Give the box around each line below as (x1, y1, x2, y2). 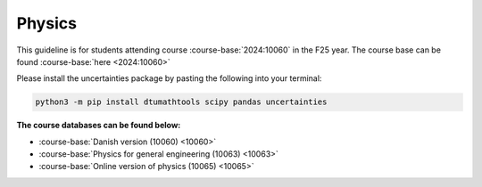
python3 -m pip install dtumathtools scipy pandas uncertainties (35, 97, 328, 107)
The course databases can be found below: (16, 120, 181, 131)
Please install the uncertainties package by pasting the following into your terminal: (16, 73, 322, 84)
